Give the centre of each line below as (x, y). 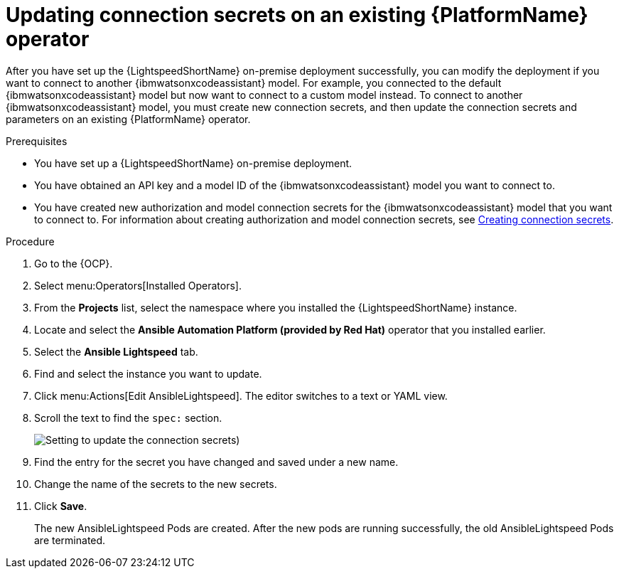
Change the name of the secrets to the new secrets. (156, 484)
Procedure (30, 241)
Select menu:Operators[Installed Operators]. (138, 285)
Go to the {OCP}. (74, 263)
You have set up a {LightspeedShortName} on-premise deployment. (193, 163)
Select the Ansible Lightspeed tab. (116, 351)
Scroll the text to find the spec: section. (128, 418)
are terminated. (70, 540)
